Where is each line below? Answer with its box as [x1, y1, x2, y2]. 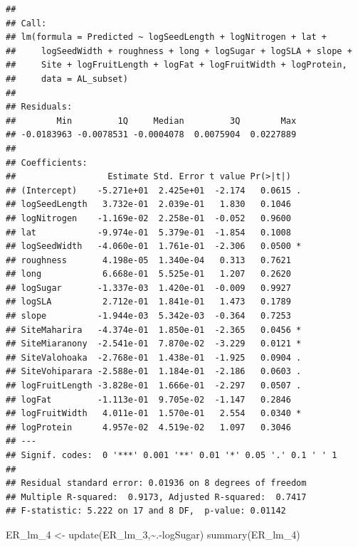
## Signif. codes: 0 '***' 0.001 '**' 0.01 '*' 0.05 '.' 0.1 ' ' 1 [6, 450, 337, 460]
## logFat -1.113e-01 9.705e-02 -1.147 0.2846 [6, 394, 291, 405]
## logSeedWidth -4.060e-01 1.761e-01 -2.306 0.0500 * [6, 241, 302, 252]
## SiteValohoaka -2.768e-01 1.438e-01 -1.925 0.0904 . [6, 352, 302, 363]
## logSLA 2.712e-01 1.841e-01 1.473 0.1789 [6, 297, 291, 307]
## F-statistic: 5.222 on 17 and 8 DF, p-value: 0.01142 [6, 506, 286, 516]
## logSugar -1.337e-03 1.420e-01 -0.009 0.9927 [6, 282, 291, 293]
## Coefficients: [6, 157, 88, 168]
